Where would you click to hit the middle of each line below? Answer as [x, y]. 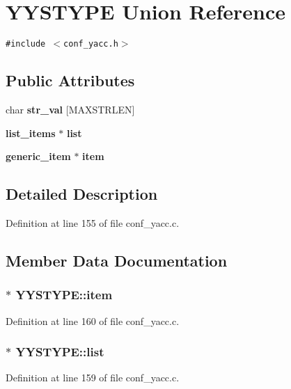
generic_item [38, 156]
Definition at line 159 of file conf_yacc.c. [93, 378]
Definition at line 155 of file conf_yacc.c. [93, 222]
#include [26, 44]
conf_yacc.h [91, 44]
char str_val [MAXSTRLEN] [70, 109]
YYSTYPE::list [60, 352]
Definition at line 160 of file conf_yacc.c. [93, 320]
